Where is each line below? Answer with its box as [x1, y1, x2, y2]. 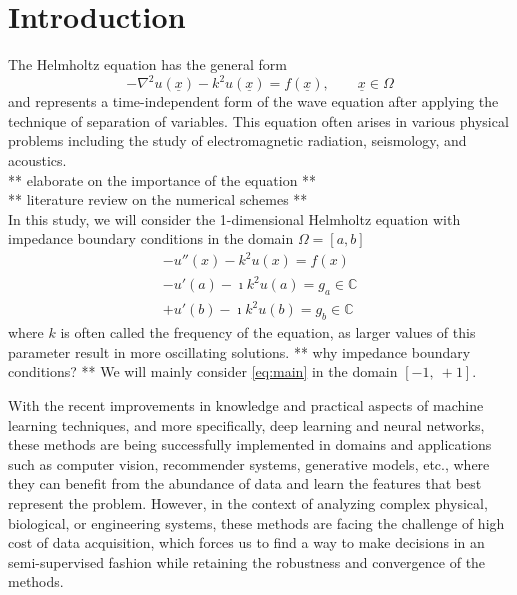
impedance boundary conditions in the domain [8, 228, 294, 249]
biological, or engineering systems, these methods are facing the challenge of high [8, 512, 505, 533]
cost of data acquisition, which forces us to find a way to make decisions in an [8, 532, 485, 553]
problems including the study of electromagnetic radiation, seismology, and [8, 130, 467, 151]
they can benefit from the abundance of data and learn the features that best [8, 473, 482, 494]
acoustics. [8, 150, 67, 170]
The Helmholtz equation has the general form [8, 54, 287, 75]
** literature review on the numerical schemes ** [8, 189, 308, 210]
